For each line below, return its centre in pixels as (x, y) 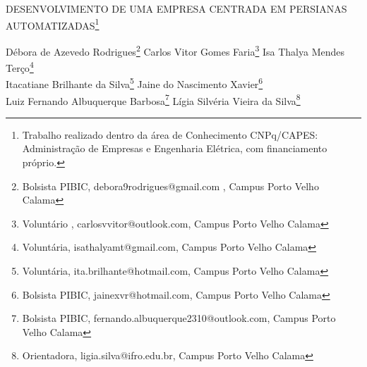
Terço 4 (20, 67)
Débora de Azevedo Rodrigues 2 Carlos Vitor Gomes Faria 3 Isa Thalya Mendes (175, 50)
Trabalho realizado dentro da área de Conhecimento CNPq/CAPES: (170, 134)
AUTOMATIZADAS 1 (53, 24)
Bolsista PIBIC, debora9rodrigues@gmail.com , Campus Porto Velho (170, 186)
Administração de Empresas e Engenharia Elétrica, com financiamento (175, 148)
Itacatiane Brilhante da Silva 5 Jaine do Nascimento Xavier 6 (134, 83)
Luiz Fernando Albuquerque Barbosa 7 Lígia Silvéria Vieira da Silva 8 (153, 99)
